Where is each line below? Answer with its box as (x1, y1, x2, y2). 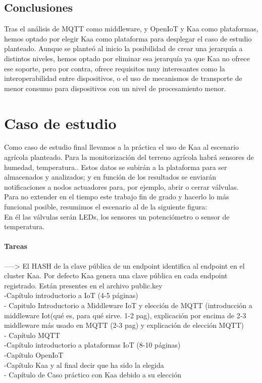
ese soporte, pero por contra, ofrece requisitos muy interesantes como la (4, 63, 225, 73)
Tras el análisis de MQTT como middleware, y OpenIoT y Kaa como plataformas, (4, 23, 258, 34)
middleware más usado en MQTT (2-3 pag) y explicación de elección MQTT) (4, 320, 244, 330)
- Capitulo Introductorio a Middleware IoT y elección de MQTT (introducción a (4, 300, 252, 310)
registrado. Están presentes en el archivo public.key (4, 280, 163, 290)
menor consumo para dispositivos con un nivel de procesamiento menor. (4, 82, 226, 93)
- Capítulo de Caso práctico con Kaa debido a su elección (4, 369, 181, 380)
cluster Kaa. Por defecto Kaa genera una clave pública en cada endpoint (4, 270, 228, 281)
